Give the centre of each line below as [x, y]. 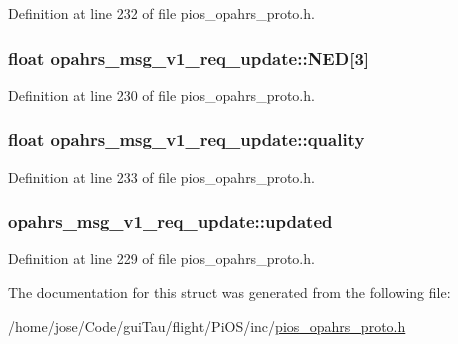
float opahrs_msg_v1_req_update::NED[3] [189, 57]
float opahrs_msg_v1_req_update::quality [186, 139]
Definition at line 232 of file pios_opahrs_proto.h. [161, 13]
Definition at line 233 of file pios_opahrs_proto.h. [161, 176]
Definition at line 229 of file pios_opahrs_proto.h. [161, 258]
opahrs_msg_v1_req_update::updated [170, 221]
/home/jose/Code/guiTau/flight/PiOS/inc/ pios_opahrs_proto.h [207, 325]
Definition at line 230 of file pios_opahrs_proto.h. [161, 94]
